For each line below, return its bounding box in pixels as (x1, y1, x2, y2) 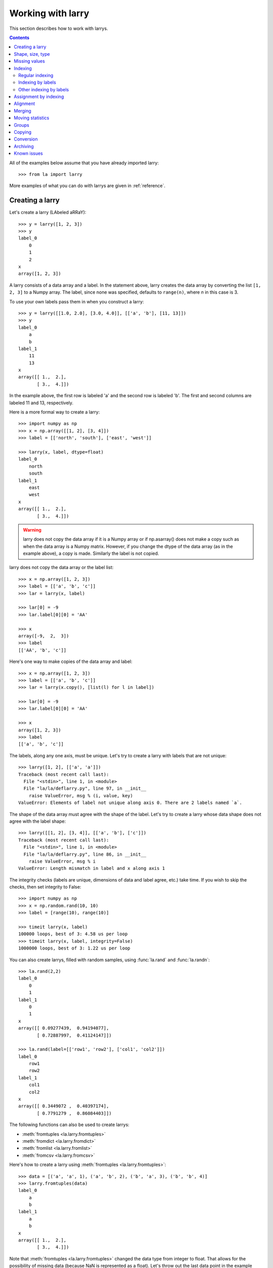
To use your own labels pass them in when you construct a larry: (9, 298, 144, 304)
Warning (23, 526, 41, 533)
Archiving (14, 143, 34, 149)
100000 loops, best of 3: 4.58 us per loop (18, 931, 128, 937)
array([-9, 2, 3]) (18, 633, 69, 639)
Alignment (14, 100, 35, 107)
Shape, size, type (14, 51, 50, 57)
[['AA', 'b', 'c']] (18, 647, 67, 653)
